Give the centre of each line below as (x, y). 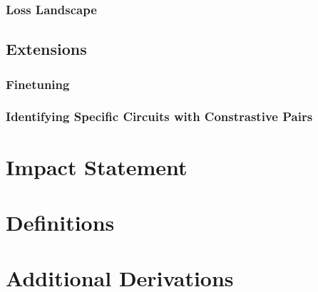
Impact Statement (97, 166)
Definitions (60, 222)
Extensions (46, 49)
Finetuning (38, 84)
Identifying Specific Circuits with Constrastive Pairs (159, 116)
